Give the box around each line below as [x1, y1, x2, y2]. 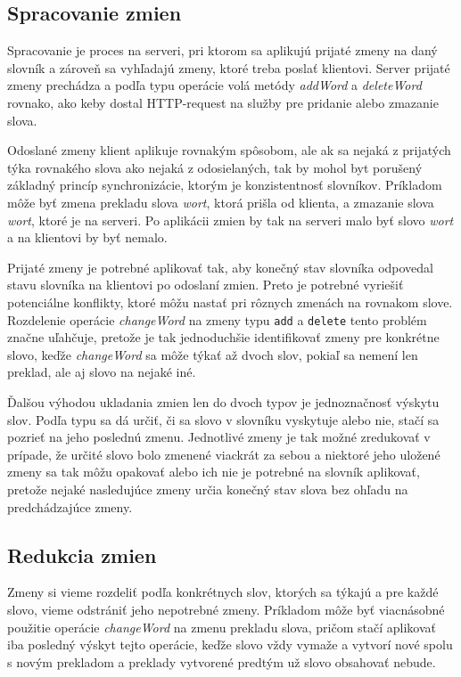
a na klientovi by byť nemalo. [7, 228, 168, 247]
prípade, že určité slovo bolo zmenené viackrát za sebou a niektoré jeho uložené [7, 445, 440, 463]
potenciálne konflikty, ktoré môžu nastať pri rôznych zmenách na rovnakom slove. [7, 292, 453, 311]
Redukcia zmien [7, 541, 157, 568]
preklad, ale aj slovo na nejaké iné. [7, 363, 196, 381]
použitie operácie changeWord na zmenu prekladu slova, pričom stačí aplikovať [7, 617, 436, 636]
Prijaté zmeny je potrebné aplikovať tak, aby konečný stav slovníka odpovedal [7, 257, 434, 276]
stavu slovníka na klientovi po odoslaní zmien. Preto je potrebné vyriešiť [7, 275, 404, 294]
